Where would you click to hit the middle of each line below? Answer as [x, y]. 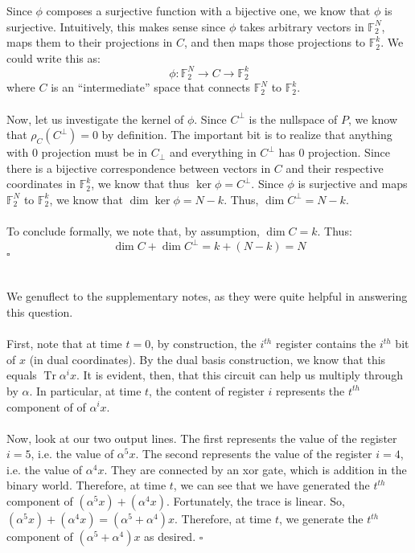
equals [22, 375]
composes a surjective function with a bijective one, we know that [208, 10]
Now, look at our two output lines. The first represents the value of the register [202, 438]
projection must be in [95, 152]
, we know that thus [140, 184]
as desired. [170, 537]
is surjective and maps [353, 184]
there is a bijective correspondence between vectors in [139, 168]
